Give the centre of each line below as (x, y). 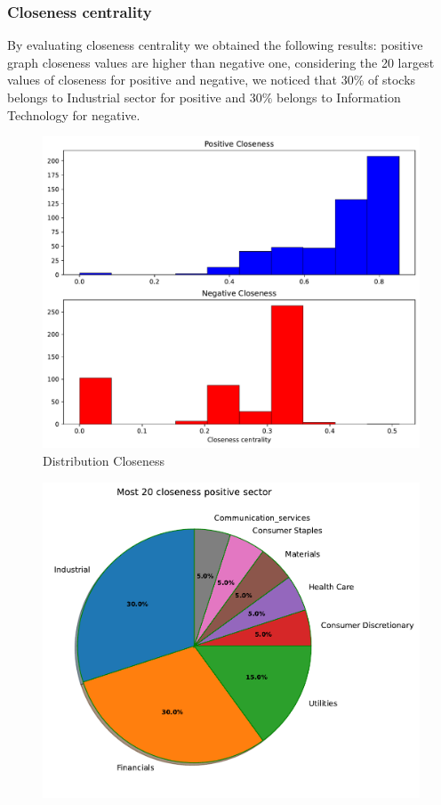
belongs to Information (339, 97)
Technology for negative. (74, 114)
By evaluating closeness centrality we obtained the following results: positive (215, 45)
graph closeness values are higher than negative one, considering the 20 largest (221, 62)
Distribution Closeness (104, 461)
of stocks (392, 80)
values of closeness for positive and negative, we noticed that (172, 80)
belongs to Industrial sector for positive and (127, 97)
